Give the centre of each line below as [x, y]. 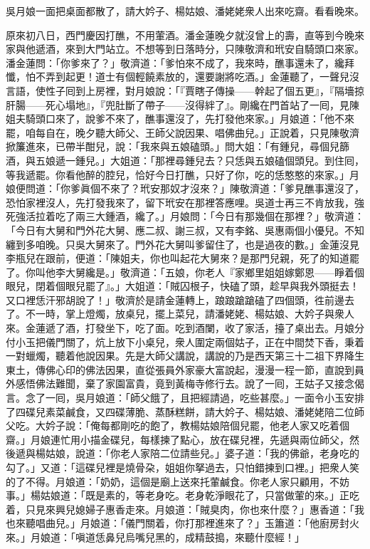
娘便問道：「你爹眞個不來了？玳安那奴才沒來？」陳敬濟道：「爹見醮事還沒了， [185, 188]
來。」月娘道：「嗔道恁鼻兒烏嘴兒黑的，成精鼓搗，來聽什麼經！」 [155, 537]
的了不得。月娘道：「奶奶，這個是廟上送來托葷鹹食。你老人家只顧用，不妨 [178, 481]
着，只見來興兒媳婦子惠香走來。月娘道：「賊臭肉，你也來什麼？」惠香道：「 [180, 509]
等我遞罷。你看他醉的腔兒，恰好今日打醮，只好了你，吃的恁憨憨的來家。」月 [183, 174]
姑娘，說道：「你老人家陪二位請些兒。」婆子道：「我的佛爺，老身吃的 [202, 453]
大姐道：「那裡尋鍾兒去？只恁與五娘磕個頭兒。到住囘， [237, 160]
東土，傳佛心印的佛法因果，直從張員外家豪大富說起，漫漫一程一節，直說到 [180, 369]
